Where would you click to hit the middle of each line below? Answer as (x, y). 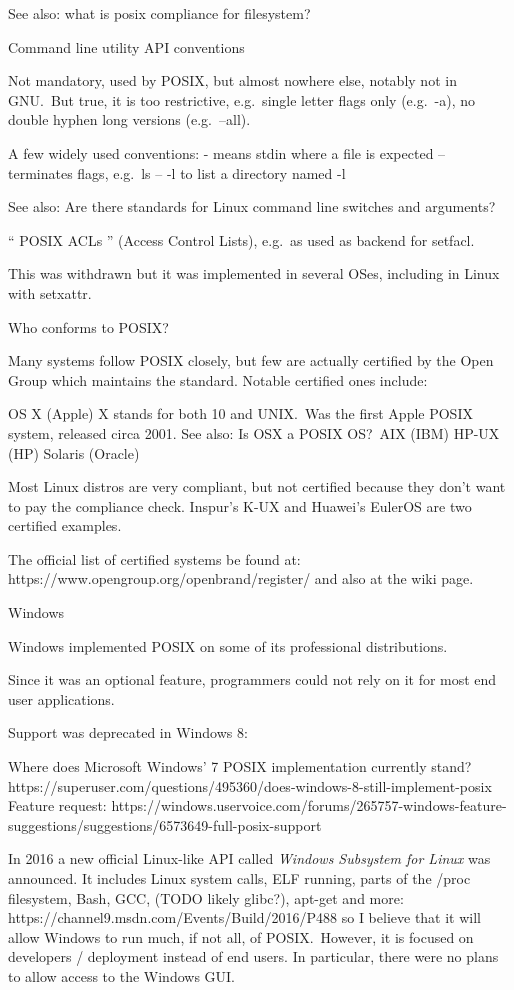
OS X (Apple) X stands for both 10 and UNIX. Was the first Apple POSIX (240, 413)
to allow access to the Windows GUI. (122, 975)
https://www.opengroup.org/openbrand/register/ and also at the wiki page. (241, 578)
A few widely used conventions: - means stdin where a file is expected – (227, 152)
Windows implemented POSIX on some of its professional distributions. (228, 645)
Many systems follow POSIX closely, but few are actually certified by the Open (251, 360)
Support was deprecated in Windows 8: (128, 732)
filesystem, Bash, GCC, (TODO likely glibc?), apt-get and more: (206, 897)
